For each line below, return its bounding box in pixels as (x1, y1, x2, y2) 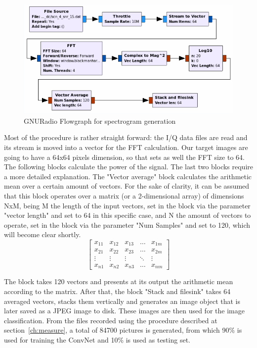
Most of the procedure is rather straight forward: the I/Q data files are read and (4, 132, 248, 143)
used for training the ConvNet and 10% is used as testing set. (4, 335, 190, 345)
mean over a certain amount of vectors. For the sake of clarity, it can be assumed (4, 181, 250, 191)
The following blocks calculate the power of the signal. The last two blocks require (4, 161, 253, 172)
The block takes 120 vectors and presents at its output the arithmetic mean (4, 276, 233, 287)
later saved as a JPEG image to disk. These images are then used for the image (4, 305, 245, 316)
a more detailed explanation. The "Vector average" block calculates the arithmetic (4, 171, 252, 181)
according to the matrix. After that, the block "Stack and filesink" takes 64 (4, 286, 231, 297)
